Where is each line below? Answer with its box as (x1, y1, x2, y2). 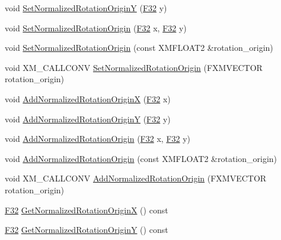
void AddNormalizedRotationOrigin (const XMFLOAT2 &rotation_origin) (5, 152, 277, 164)
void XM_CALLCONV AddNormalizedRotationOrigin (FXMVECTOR (5, 172, 267, 184)
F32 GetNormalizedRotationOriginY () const (5, 223, 168, 236)
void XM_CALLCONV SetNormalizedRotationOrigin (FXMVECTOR (5, 61, 263, 73)
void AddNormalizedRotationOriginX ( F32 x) (5, 92, 171, 105)
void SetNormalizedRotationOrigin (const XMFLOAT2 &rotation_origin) (5, 41, 273, 54)
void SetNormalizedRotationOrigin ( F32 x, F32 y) (5, 21, 187, 34)
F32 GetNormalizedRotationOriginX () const (5, 203, 168, 216)
